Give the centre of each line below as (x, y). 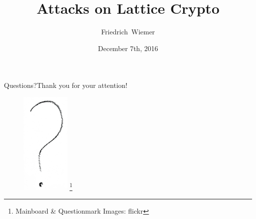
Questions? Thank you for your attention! (66, 85)
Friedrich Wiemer (128, 32)
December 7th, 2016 (128, 48)
